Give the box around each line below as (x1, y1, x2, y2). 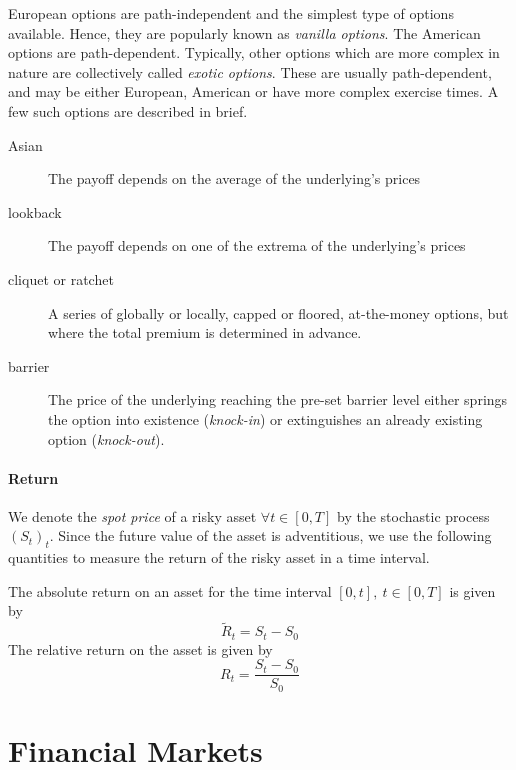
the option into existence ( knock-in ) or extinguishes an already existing (48, 408, 483, 429)
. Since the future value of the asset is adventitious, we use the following (49, 525, 492, 546)
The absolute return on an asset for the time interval (8, 580, 332, 601)
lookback (8, 201, 62, 222)
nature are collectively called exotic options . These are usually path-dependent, (8, 61, 492, 82)
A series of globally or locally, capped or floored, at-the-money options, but (48, 302, 509, 323)
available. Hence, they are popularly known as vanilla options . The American (8, 22, 481, 43)
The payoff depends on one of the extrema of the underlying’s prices (48, 235, 466, 256)
